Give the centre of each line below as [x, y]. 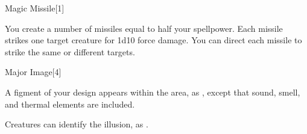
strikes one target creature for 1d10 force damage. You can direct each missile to [153, 40]
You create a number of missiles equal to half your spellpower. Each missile [144, 28]
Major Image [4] [33, 72]
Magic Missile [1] [35, 8]
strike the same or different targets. [70, 51]
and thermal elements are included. [70, 104]
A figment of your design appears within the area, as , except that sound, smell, [153, 92]
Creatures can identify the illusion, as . [77, 124]
